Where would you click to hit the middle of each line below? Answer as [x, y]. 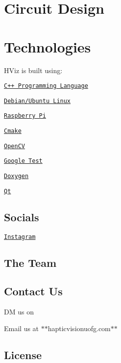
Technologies [48, 46]
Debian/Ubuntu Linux [37, 101]
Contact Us [33, 291]
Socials [22, 217]
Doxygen [16, 176]
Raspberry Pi [25, 116]
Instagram [20, 237]
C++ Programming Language [46, 86]
